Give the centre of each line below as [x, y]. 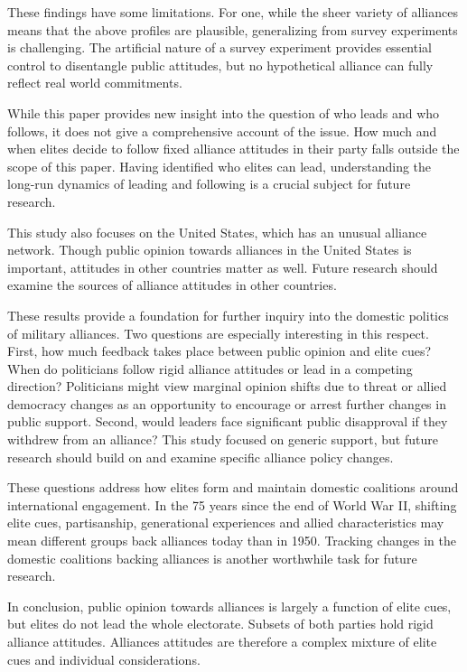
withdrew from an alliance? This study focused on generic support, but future [223, 439]
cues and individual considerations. [104, 659]
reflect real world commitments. [95, 83]
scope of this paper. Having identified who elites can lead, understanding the [219, 166]
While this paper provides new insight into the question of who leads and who [224, 112]
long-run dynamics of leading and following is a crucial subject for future [209, 184]
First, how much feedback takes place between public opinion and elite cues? [219, 351]
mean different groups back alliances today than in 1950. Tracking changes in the [232, 541]
